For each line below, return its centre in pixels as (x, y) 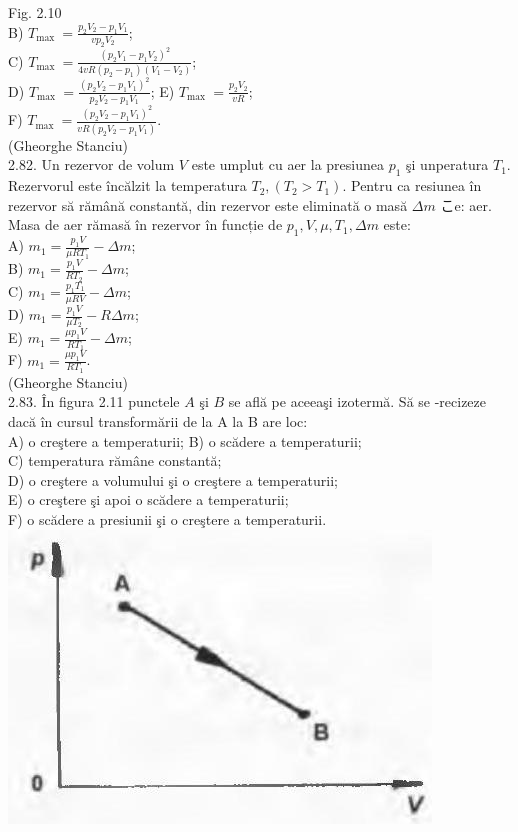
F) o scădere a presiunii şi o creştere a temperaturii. (167, 518)
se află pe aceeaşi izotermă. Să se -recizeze (357, 401)
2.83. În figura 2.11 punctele (94, 401)
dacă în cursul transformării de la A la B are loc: (158, 421)
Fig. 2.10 (35, 12)
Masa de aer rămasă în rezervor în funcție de (145, 224)
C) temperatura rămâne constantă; (115, 460)
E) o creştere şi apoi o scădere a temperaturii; (148, 499)
